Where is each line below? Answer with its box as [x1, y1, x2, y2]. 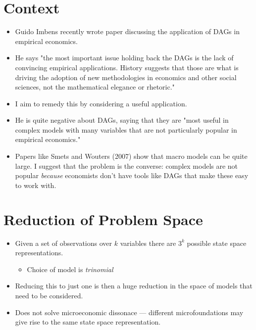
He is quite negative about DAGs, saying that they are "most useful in [15, 115, 229, 125]
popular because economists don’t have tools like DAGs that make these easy [15, 170, 249, 181]
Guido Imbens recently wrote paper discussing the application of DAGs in [15, 26, 240, 37]
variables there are [120, 237, 176, 248]
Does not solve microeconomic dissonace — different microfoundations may [15, 307, 244, 317]
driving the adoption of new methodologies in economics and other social [15, 72, 237, 82]
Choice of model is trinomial [27, 264, 113, 274]
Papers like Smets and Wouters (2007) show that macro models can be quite [15, 151, 248, 161]
